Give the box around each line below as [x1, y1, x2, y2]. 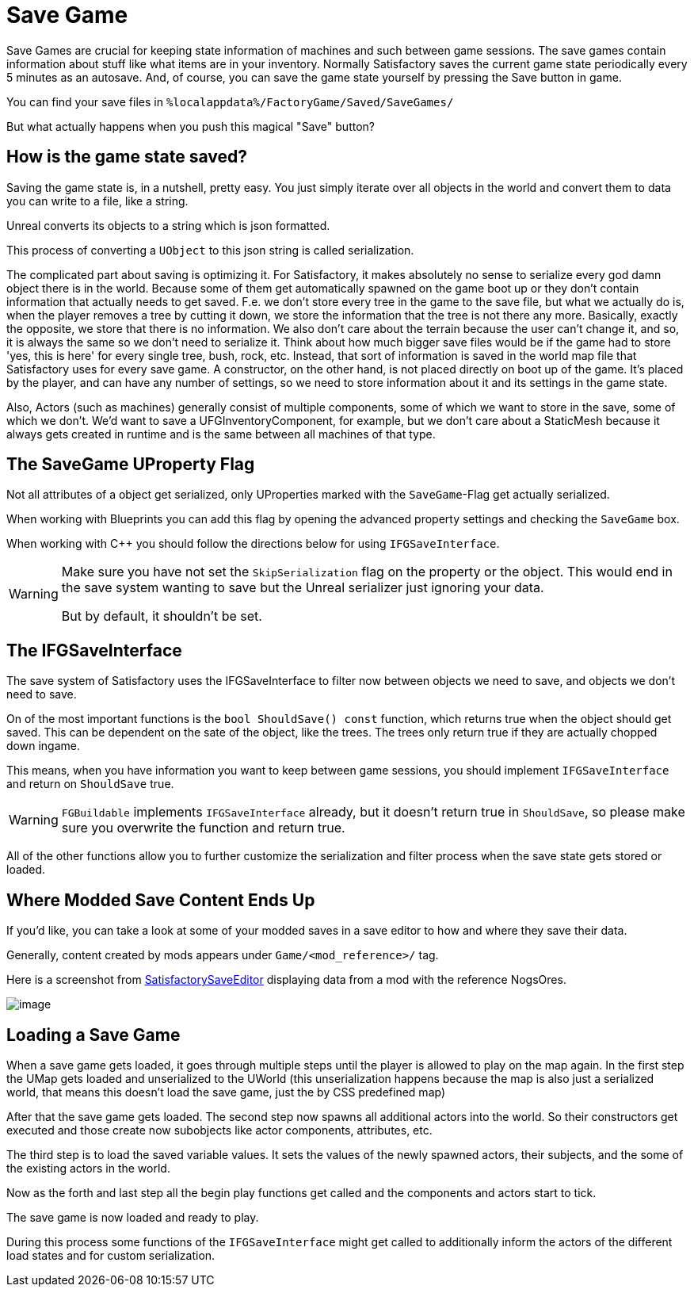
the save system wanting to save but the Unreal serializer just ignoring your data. [61, 580, 544, 596]
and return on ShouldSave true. [6, 777, 174, 791]
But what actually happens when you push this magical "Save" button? [6, 119, 375, 133]
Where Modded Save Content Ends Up [6, 889, 315, 910]
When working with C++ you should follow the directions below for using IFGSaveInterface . [6, 537, 500, 551]
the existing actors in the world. [6, 1161, 170, 1175]
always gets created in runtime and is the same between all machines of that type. [6, 427, 436, 441]
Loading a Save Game [6, 1024, 181, 1045]
